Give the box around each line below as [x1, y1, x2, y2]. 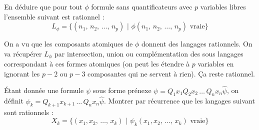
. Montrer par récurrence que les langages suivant [104, 95, 255, 106]
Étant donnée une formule [4, 85, 84, 95]
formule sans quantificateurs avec [91, 1, 192, 11]
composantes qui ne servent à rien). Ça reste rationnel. [87, 68, 255, 78]
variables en [197, 58, 234, 69]
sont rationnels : [4, 107, 53, 117]
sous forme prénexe [92, 85, 151, 95]
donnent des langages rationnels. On [141, 38, 252, 49]
